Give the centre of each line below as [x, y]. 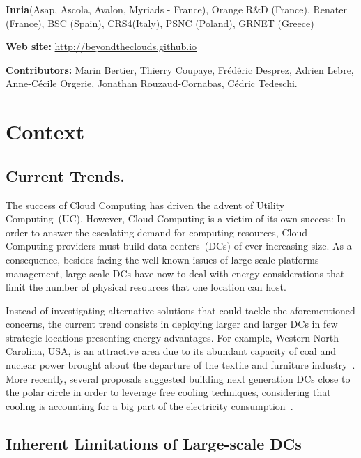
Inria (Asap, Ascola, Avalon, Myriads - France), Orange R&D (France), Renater [177, 9]
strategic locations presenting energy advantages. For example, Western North [172, 337]
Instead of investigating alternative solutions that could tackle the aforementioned [180, 310]
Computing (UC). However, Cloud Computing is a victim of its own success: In [176, 219]
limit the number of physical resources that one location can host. [146, 287]
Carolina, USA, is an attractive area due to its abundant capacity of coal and [171, 351]
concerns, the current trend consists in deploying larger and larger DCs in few [172, 324]
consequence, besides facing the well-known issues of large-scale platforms [162, 259]
